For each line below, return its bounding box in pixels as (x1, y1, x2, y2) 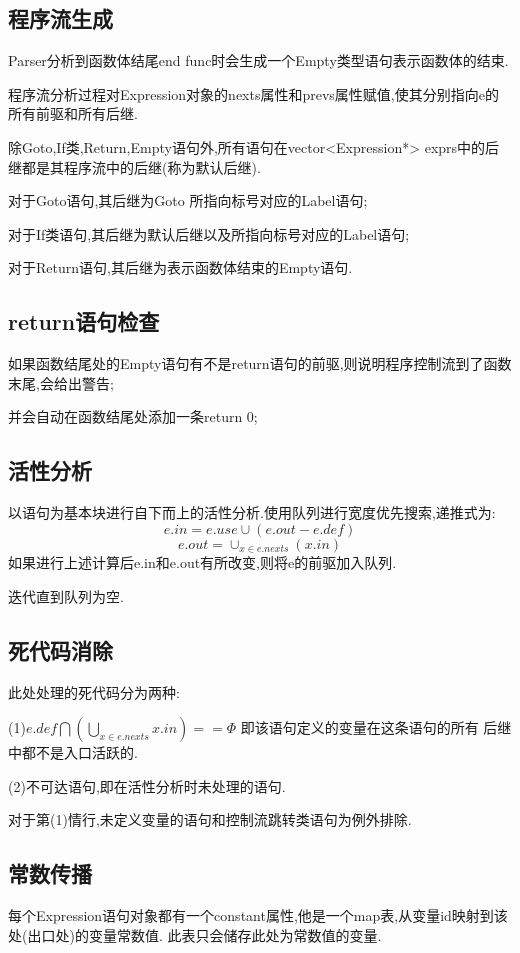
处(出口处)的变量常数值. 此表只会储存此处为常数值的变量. (8, 924, 382, 945)
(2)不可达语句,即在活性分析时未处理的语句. (8, 775, 286, 796)
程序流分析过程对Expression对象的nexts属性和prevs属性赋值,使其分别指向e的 (8, 83, 499, 104)
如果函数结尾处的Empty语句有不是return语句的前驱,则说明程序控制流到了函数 (8, 353, 512, 374)
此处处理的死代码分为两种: (8, 681, 180, 702)
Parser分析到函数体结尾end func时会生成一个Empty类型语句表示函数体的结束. (8, 50, 509, 71)
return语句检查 (8, 306, 160, 337)
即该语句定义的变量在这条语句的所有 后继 (240, 717, 512, 738)
